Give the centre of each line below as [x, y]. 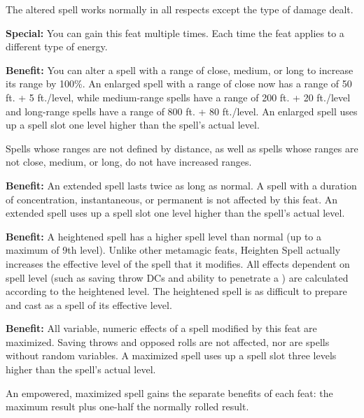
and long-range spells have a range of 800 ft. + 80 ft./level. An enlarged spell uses [182, 111]
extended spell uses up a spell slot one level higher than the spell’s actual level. [175, 213]
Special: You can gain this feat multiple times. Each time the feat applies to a [175, 33]
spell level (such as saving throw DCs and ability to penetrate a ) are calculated [177, 277]
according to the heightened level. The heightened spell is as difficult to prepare [176, 291]
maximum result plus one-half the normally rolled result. [127, 406]
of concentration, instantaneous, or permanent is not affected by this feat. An [172, 199]
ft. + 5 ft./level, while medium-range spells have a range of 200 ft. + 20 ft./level [178, 97]
